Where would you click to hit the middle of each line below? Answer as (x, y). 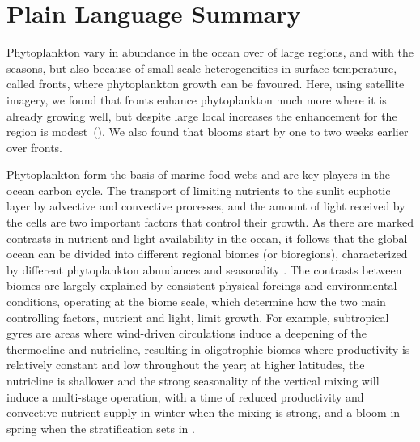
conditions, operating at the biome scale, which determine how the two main (196, 302)
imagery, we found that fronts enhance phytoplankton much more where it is (197, 99)
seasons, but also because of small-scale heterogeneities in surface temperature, (202, 68)
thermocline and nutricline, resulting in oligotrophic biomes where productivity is (208, 348)
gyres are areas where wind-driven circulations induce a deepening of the (187, 333)
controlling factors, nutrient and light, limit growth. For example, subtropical (198, 317)
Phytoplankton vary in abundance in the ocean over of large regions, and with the (210, 52)
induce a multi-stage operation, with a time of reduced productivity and (185, 396)
